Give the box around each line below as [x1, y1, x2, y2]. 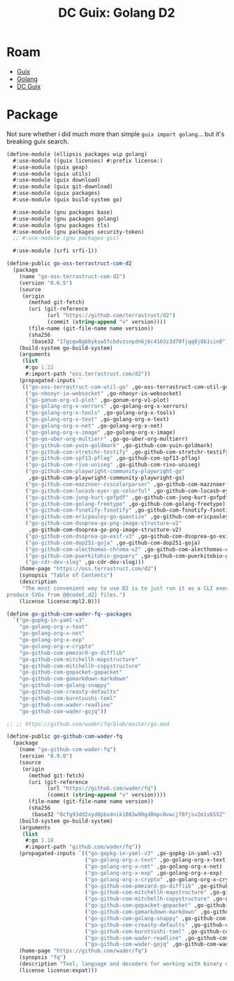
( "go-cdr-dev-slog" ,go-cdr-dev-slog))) [24, 559, 145, 566]
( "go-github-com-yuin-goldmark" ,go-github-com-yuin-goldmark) [24, 442, 214, 449]
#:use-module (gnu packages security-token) [13, 228, 145, 235]
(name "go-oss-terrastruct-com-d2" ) [19, 272, 126, 280]
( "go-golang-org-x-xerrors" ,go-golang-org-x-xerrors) [24, 403, 189, 410]
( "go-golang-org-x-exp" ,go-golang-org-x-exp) [84, 869, 223, 876]
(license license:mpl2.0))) [19, 597, 101, 605]
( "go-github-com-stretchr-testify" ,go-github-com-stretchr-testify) [24, 449, 232, 456]
